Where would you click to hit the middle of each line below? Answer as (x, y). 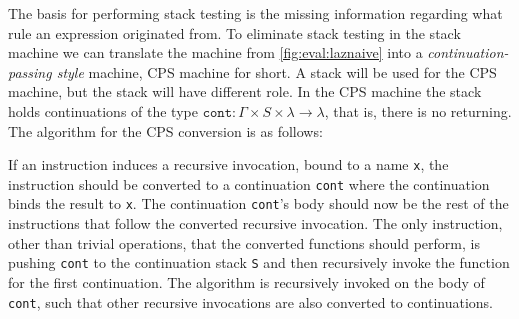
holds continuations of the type (103, 110)
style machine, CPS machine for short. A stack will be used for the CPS (276, 71)
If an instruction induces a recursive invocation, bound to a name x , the (228, 164)
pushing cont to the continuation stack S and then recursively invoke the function (259, 262)
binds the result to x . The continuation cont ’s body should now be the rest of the (258, 203)
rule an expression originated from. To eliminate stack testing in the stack (234, 32)
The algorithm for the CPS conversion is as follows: (165, 130)
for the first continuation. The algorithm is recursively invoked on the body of (246, 281)
